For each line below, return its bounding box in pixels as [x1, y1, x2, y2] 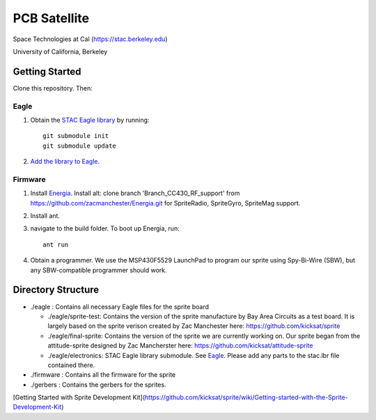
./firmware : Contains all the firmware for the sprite [30, 371, 176, 379]
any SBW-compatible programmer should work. [30, 265, 167, 274]
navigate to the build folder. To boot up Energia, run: [30, 224, 180, 233]
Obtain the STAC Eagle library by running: [30, 116, 150, 124]
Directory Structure [13, 284, 100, 296]
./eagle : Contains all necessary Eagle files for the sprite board [30, 302, 209, 311]
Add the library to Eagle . [30, 157, 100, 166]
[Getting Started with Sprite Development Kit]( [13, 394, 146, 402]
